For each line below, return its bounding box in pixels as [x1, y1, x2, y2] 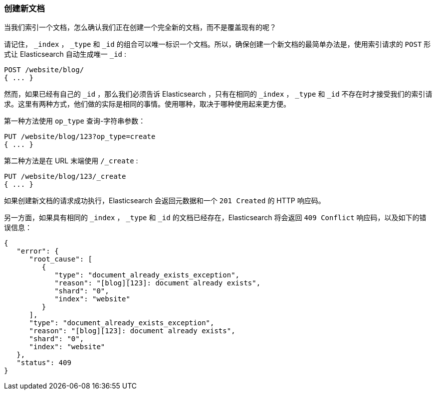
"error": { [16, 247, 59, 256]
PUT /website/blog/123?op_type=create [4, 132, 156, 141]
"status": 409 [16, 359, 71, 367]
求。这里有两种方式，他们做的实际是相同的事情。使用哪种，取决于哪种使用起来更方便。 [4, 100, 290, 109]
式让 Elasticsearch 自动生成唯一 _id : [4, 50, 126, 59]
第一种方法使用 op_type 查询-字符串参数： [4, 117, 146, 126]
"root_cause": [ [29, 255, 93, 263]
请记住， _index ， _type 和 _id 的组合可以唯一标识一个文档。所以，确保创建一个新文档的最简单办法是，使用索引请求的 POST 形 [4, 40, 431, 49]
